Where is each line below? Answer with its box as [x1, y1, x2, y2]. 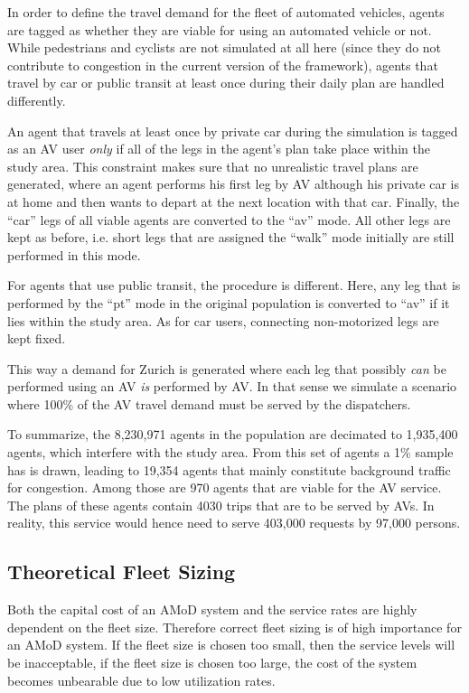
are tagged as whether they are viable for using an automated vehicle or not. [7, 20, 432, 39]
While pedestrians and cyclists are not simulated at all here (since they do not [7, 38, 442, 57]
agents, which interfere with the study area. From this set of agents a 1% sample [7, 443, 454, 462]
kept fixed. [7, 329, 66, 348]
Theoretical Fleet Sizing [7, 557, 236, 585]
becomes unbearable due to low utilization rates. [7, 670, 276, 689]
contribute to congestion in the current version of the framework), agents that [7, 55, 438, 74]
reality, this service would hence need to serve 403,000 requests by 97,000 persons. [7, 513, 461, 532]
